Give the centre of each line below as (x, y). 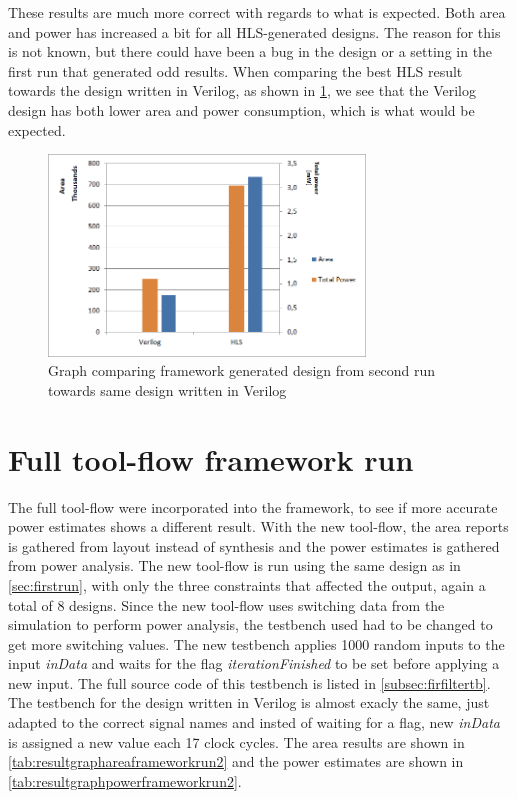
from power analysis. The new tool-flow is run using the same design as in (234, 565)
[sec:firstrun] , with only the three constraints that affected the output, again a (247, 584)
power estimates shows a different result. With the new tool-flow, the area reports (258, 526)
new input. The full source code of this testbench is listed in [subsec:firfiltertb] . (249, 682)
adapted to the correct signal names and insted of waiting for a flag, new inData (254, 722)
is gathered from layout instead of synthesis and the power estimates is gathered (254, 545)
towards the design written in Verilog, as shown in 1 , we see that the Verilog (242, 90)
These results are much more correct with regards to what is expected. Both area (257, 12)
